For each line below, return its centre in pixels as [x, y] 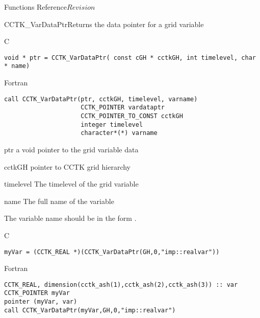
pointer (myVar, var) [41, 302]
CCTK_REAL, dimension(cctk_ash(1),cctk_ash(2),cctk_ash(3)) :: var [121, 285]
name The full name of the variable [59, 201]
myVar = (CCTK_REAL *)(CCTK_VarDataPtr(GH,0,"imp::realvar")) [112, 252]
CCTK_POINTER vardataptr [123, 108]
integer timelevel [112, 124]
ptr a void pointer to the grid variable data [71, 149]
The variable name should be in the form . [70, 218]
